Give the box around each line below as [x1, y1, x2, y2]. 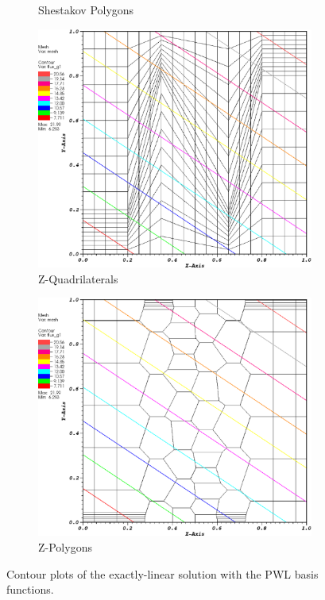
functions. [6, 581, 54, 598]
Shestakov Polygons [38, 2, 134, 17]
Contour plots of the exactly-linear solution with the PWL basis [6, 565, 319, 582]
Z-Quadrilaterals [38, 270, 118, 287]
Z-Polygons [38, 539, 92, 556]
